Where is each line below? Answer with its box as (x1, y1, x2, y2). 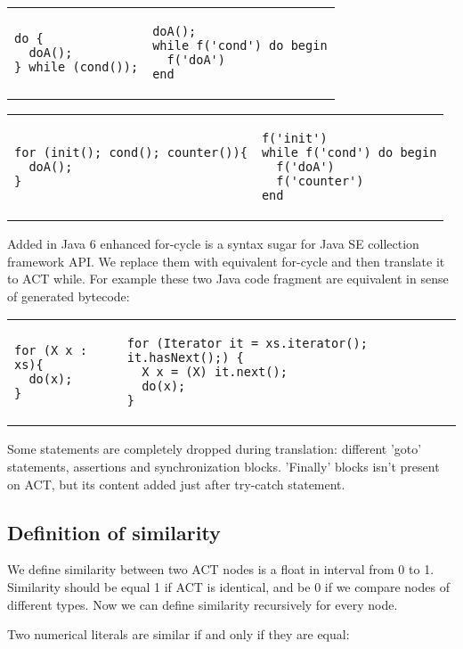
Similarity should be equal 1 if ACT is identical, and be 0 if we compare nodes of (7, 577, 450, 596)
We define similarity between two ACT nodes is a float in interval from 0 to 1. (7, 560, 435, 579)
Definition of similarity (7, 518, 221, 546)
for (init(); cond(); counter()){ (14, 145, 248, 160)
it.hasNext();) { (126, 350, 244, 366)
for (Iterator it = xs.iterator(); (126, 336, 368, 351)
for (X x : (14, 343, 87, 358)
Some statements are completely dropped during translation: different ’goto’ (7, 440, 422, 458)
